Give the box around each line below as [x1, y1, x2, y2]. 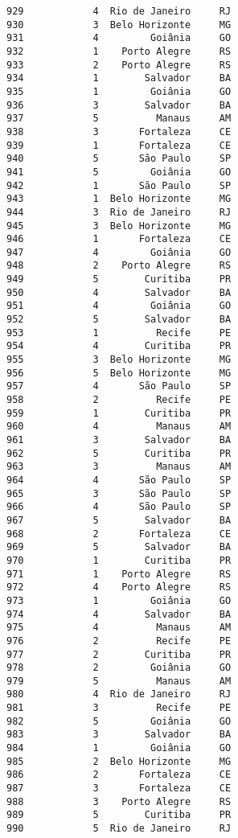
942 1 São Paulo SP [6, 179, 232, 191]
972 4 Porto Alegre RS [6, 581, 232, 594]
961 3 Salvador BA [6, 434, 232, 446]
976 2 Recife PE [6, 635, 232, 647]
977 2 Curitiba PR [6, 648, 232, 660]
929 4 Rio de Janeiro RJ [6, 6, 232, 17]
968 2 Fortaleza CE [6, 528, 232, 540]
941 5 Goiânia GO [6, 166, 232, 178]
